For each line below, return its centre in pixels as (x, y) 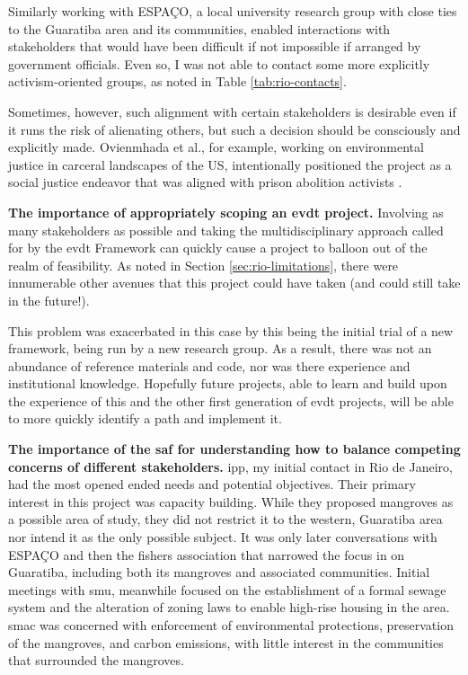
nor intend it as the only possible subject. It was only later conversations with (223, 537)
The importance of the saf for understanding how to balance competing (234, 449)
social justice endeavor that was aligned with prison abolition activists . (205, 182)
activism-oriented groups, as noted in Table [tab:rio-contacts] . (177, 81)
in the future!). (49, 300)
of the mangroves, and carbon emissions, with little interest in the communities (226, 642)
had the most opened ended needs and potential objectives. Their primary (212, 484)
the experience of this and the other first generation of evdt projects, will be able (231, 400)
